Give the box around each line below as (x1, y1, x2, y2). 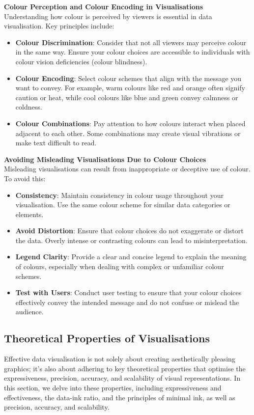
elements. (15, 209, 44, 219)
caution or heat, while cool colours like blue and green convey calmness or (15, 92, 238, 102)
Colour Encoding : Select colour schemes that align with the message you (15, 73, 242, 83)
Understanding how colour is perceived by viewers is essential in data (4, 11, 212, 21)
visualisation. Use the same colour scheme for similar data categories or (15, 199, 230, 210)
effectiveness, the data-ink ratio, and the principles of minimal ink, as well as (4, 392, 235, 402)
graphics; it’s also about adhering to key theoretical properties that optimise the (4, 363, 246, 373)
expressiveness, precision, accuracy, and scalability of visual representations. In (4, 373, 241, 383)
